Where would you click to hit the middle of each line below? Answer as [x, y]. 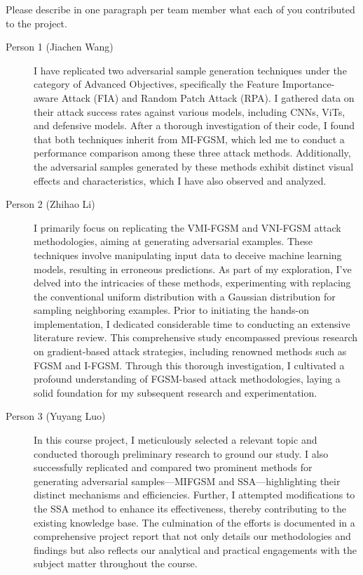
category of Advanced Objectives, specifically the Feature [157, 84]
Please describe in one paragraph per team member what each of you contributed [180, 9]
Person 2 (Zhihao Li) [50, 204]
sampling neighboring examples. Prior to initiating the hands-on [171, 310]
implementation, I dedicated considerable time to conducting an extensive [192, 323]
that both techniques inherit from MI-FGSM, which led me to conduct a [189, 139]
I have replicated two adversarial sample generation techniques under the [190, 70]
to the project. [36, 23]
